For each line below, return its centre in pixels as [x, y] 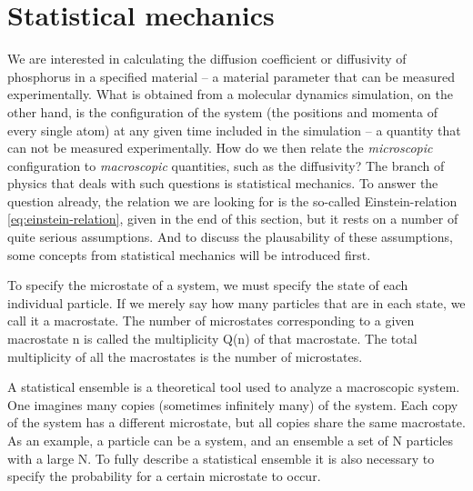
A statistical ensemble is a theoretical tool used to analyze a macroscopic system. [234, 387]
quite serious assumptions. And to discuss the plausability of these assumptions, [230, 237]
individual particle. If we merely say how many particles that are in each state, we [236, 302]
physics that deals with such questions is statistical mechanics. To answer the [223, 183]
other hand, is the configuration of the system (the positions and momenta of [222, 111]
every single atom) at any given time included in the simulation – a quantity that [234, 130]
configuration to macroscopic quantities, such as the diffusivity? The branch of [226, 165]
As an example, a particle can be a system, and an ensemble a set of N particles [231, 440]
